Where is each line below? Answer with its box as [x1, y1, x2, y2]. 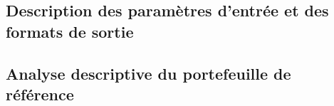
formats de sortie [6, 20, 134, 42]
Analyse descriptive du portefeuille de [6, 62, 291, 84]
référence [6, 83, 74, 105]
